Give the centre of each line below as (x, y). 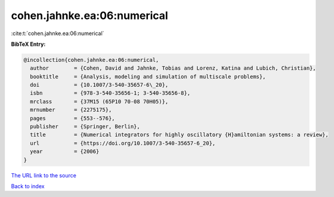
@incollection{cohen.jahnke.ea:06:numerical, (91, 60)
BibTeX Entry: (28, 44)
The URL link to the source (44, 175)
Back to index (28, 186)
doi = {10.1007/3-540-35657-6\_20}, (99, 85)
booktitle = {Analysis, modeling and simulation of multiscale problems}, (148, 76)
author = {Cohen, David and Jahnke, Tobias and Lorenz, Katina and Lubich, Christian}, (173, 68)
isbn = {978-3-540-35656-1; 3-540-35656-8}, (110, 93)
